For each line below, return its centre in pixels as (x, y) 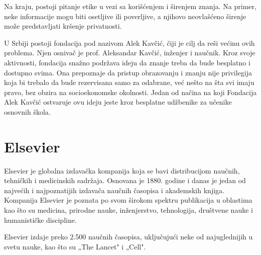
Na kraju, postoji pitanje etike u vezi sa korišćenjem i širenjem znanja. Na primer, (130, 6)
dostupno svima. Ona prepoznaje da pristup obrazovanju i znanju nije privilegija (128, 72)
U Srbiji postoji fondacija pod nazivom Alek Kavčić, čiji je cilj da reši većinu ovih (129, 42)
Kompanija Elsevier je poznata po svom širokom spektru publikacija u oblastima (128, 200)
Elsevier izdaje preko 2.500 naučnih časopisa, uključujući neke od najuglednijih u (128, 237)
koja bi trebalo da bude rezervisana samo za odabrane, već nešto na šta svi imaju (129, 82)
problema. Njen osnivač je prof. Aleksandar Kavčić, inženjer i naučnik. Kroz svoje (130, 53)
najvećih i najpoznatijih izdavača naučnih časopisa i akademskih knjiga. (114, 190)
